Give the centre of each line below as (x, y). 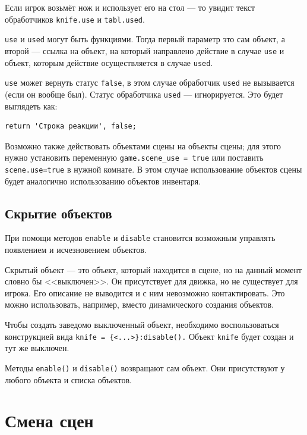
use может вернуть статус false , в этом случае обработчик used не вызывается (150, 82)
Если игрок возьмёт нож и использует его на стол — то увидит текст (130, 7)
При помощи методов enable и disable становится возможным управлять (140, 238)
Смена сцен (49, 420)
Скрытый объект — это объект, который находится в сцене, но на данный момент (153, 269)
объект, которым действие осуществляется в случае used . (109, 62)
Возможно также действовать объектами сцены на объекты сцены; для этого (143, 145)
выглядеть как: (31, 106)
